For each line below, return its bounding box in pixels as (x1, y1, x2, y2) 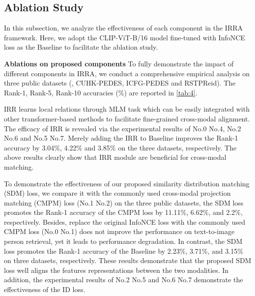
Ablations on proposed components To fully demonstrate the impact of (4, 58, 234, 68)
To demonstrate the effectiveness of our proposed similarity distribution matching (4, 178, 250, 188)
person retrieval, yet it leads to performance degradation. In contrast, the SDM (4, 236, 243, 246)
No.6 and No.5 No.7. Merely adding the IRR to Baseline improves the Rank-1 (4, 133, 238, 143)
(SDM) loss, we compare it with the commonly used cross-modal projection (4, 188, 231, 198)
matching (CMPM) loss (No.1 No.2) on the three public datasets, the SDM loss (4, 197, 244, 207)
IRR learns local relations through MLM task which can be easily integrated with (4, 104, 250, 114)
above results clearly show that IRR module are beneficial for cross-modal (4, 152, 227, 162)
